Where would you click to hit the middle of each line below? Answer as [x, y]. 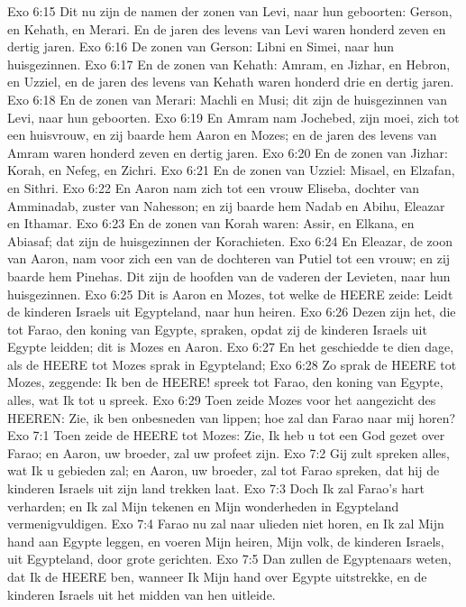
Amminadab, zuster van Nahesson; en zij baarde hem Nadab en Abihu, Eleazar [226, 205]
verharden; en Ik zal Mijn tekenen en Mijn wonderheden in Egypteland [203, 506]
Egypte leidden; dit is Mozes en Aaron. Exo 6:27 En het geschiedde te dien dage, [231, 347]
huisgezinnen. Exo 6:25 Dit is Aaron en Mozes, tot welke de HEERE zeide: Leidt [230, 294]
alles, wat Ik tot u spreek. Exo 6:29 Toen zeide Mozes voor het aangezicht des [222, 400]
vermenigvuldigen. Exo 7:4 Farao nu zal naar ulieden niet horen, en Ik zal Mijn [226, 524]
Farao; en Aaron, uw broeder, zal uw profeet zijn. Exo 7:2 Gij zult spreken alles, [228, 452]
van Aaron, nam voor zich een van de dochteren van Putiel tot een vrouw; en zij [229, 258]
